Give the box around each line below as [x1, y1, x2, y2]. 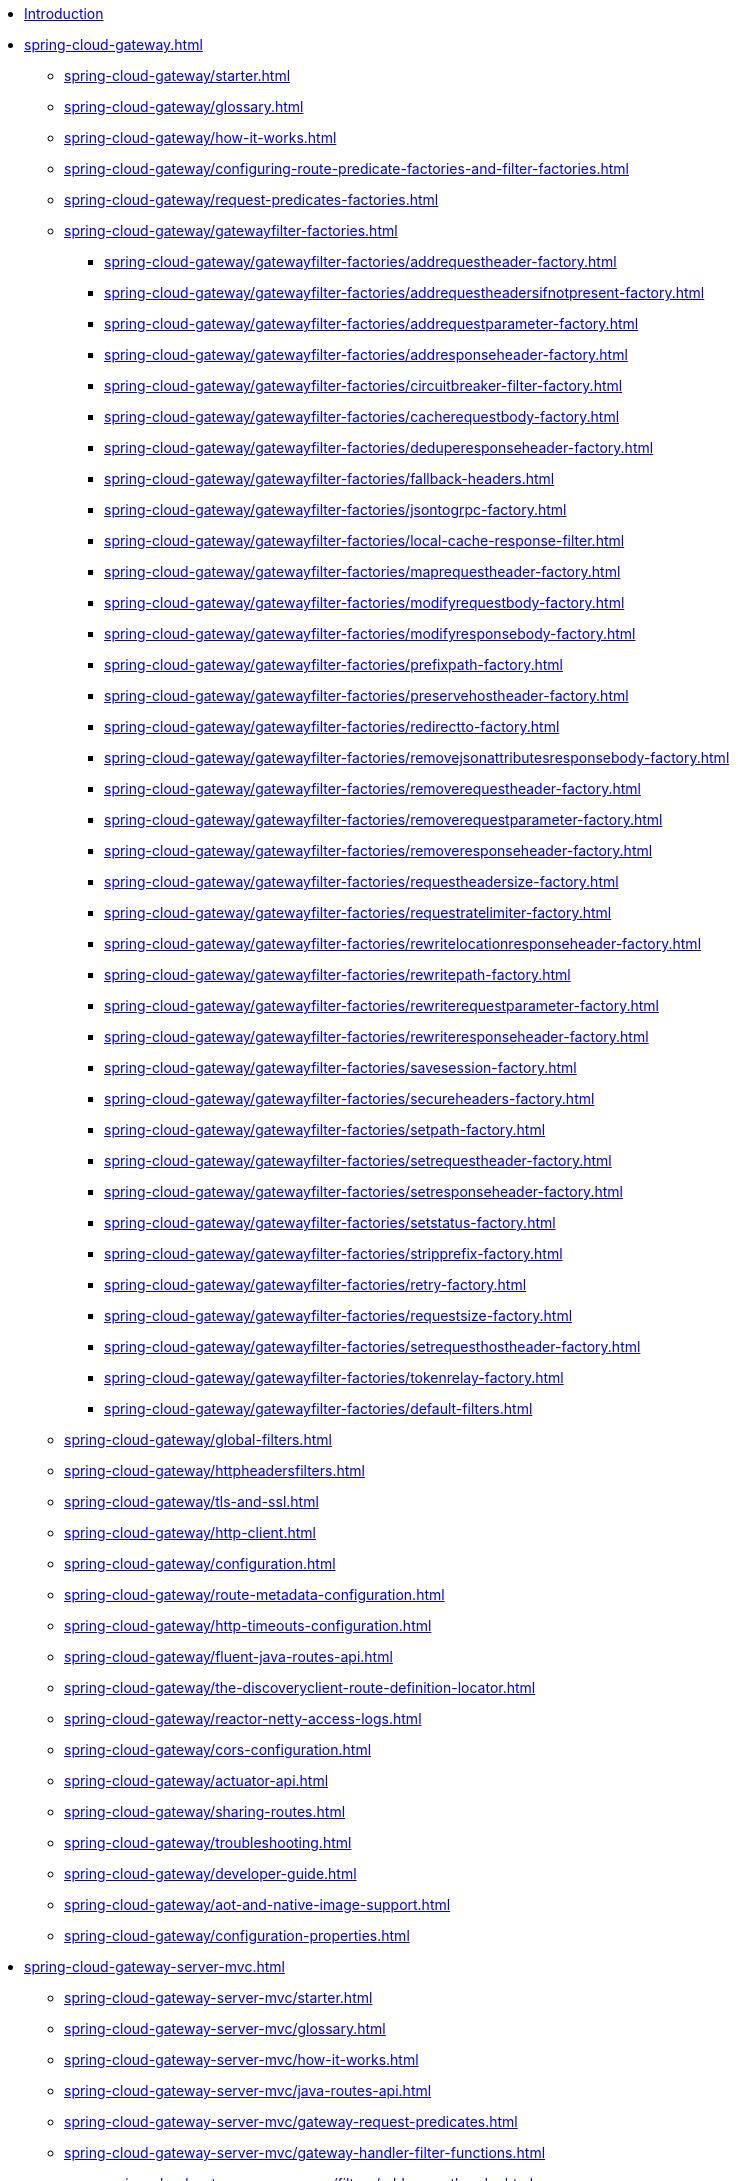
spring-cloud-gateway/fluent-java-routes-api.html [64, 1648, 393, 1665]
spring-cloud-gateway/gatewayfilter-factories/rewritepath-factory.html [104, 966, 571, 983]
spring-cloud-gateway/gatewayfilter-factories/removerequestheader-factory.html [104, 780, 641, 797]
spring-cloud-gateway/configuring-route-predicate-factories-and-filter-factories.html [64, 160, 629, 177]
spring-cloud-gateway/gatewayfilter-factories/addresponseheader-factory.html [104, 346, 628, 363]
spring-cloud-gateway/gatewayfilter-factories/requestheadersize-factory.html [104, 873, 619, 890]
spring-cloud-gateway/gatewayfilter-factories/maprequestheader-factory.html [104, 563, 621, 580]
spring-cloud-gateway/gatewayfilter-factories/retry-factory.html [104, 1276, 527, 1293]
